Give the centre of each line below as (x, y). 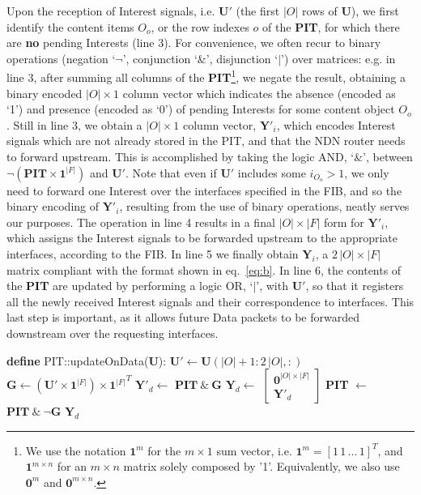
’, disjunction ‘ (242, 58)
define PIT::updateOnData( (78, 360)
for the (164, 450)
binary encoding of (53, 206)
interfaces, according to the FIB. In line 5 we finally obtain (153, 253)
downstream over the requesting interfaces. (113, 333)
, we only (367, 172)
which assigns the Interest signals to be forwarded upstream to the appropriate (202, 238)
